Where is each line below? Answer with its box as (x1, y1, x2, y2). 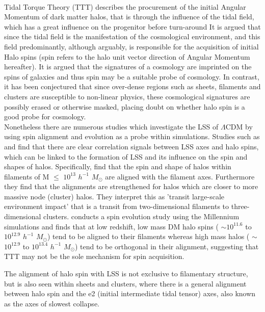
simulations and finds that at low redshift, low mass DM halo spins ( (4, 221, 219, 231)
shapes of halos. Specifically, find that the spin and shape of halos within (4, 161, 231, 172)
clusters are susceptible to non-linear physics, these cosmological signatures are (4, 91, 250, 101)
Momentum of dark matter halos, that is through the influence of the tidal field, (4, 11, 254, 22)
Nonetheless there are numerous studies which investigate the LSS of (4, 121, 219, 132)
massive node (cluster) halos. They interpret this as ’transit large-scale (4, 191, 225, 201)
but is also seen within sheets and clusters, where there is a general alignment (4, 278, 247, 289)
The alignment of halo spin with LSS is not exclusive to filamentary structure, (4, 268, 248, 279)
